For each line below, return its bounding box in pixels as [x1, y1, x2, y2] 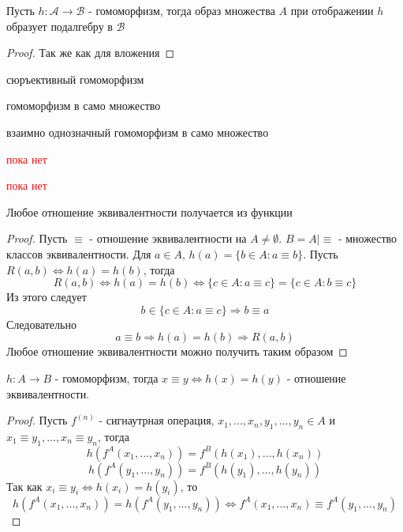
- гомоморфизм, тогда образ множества [88, 2, 275, 18]
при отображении [290, 2, 374, 18]
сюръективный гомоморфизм [6, 70, 144, 87]
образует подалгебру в [6, 17, 113, 34]
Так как [6, 477, 43, 494]
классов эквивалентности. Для [6, 245, 151, 262]
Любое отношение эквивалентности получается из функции [6, 203, 293, 220]
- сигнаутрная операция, [99, 412, 215, 428]
